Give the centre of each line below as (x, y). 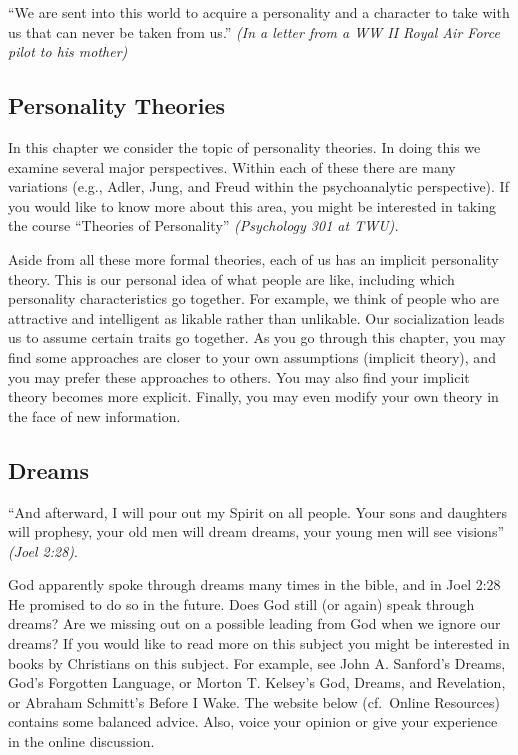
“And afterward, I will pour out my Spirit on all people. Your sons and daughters (258, 511)
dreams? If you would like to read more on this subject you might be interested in (259, 643)
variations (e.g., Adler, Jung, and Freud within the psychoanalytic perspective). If (258, 186)
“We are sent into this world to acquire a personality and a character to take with (259, 12)
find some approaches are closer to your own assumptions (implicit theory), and (252, 356)
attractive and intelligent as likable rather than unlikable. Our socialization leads (256, 317)
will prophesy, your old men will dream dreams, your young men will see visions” (256, 531)
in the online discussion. (81, 741)
